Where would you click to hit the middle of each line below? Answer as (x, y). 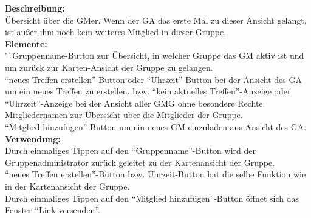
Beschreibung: (35, 8)
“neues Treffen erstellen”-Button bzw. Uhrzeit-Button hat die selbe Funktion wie (155, 174)
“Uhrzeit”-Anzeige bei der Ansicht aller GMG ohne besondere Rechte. (135, 103)
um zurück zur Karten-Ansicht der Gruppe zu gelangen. (109, 67)
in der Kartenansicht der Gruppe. (67, 186)
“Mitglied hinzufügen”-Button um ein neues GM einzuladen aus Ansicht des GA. (156, 126)
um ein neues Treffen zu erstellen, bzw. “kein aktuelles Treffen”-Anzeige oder (148, 91)
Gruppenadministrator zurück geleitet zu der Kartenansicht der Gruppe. (140, 162)
